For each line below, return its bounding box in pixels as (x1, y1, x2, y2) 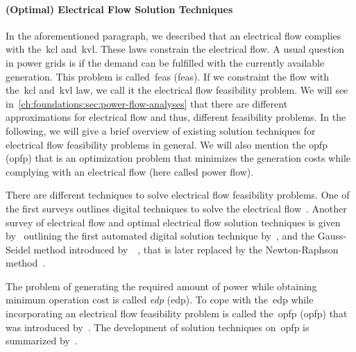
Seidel (6, 242, 31, 256)
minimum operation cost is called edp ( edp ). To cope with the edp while (6, 292, 314, 307)
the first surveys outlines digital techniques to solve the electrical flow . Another (6, 201, 347, 215)
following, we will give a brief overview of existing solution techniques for (6, 123, 316, 137)
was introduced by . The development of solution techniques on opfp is (6, 319, 310, 334)
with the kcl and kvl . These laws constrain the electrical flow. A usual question (6, 42, 345, 56)
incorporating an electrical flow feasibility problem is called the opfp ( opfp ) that (6, 306, 348, 321)
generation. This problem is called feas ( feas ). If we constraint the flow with (6, 69, 330, 83)
